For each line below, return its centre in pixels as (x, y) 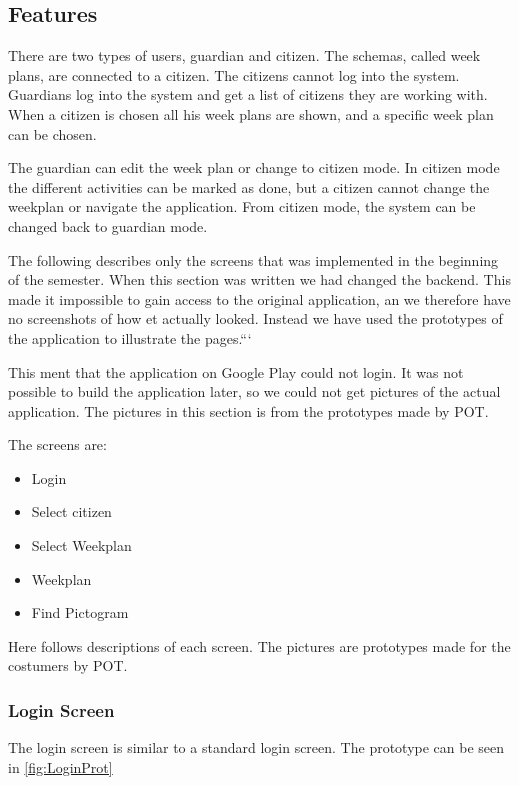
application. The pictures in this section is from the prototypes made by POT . (248, 410)
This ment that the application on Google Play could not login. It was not (236, 371)
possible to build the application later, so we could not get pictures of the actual (254, 391)
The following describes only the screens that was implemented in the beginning (253, 259)
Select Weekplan (81, 545)
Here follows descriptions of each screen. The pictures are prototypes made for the (259, 645)
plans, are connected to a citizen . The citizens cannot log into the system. (234, 74)
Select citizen (71, 511)
